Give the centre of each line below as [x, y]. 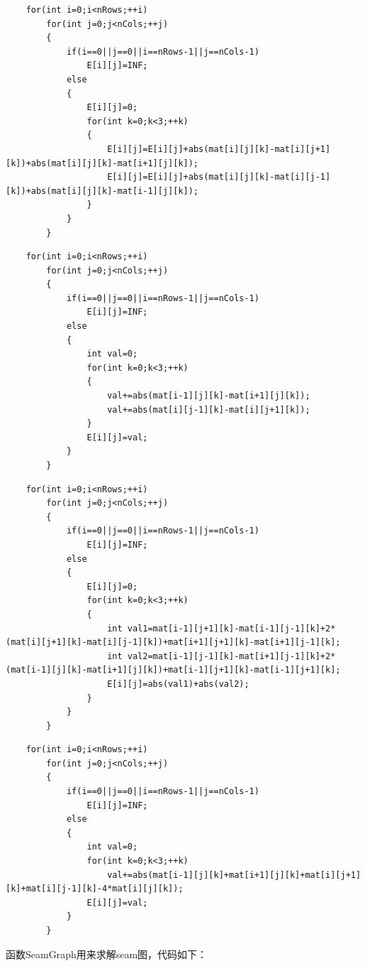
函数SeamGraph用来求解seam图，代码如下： [107, 954]
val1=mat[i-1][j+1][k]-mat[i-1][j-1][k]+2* [231, 628]
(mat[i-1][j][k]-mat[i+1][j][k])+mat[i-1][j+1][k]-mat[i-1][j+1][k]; [173, 670]
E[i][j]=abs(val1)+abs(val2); [178, 684]
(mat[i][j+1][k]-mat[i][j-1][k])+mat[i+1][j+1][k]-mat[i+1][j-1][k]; [173, 642]
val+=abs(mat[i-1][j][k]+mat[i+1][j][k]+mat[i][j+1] [234, 875]
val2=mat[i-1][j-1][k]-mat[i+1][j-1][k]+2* [231, 656]
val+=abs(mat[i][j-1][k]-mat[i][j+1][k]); [209, 409]
